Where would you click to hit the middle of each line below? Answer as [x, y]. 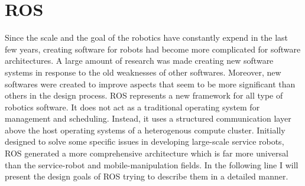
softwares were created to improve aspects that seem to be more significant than [150, 84]
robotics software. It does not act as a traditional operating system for [132, 107]
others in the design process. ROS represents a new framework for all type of [144, 95]
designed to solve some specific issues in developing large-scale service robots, [145, 141]
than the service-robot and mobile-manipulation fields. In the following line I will [152, 164]
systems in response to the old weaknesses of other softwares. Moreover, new [143, 72]
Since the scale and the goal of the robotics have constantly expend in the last [147, 37]
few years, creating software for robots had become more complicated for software [153, 49]
